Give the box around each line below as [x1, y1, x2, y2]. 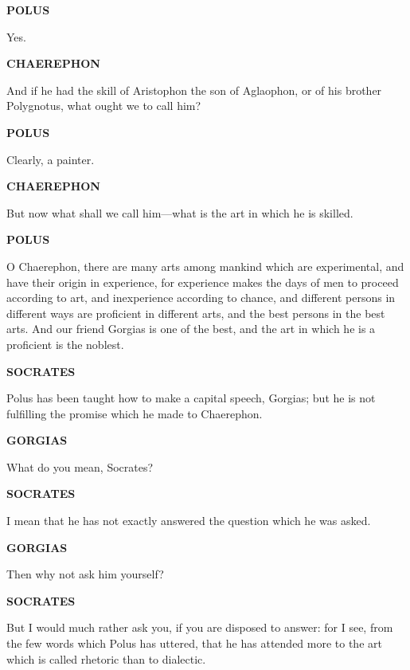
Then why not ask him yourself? [6, 566, 164, 582]
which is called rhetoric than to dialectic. [6, 650, 206, 667]
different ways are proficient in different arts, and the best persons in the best [6, 304, 385, 321]
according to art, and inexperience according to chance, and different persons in [6, 289, 396, 306]
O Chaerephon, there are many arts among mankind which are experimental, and [6, 257, 404, 274]
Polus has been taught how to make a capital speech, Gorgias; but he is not [6, 390, 376, 406]
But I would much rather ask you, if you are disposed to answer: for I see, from [6, 619, 393, 636]
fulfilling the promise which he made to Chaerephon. [6, 405, 263, 421]
